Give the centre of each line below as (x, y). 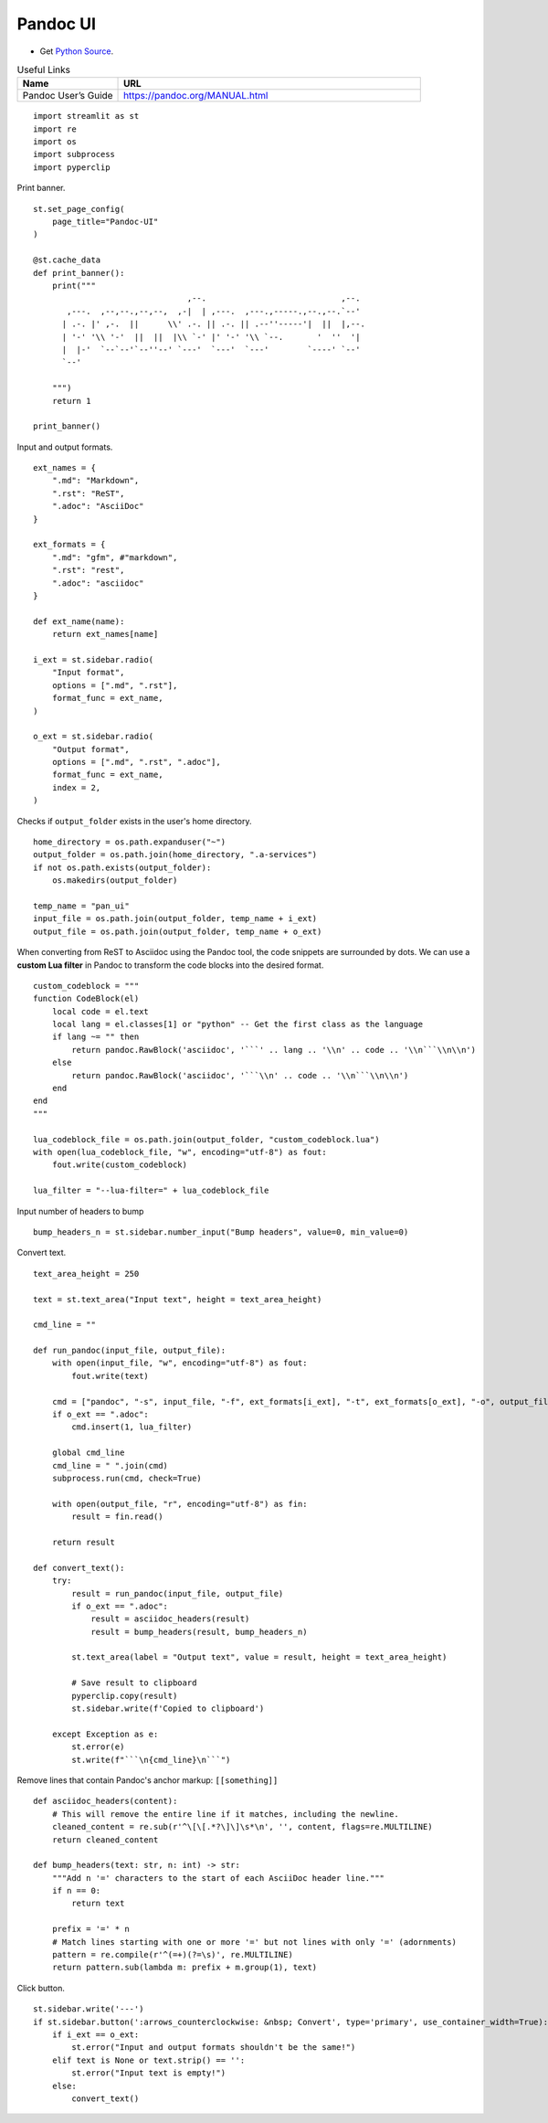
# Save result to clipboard (134, 1683)
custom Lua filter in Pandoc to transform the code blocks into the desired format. (170, 965)
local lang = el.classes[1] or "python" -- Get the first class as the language (237, 1024)
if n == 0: (76, 1891)
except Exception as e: (105, 1734)
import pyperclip (72, 167)
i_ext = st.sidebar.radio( (94, 659)
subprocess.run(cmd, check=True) (127, 1478)
